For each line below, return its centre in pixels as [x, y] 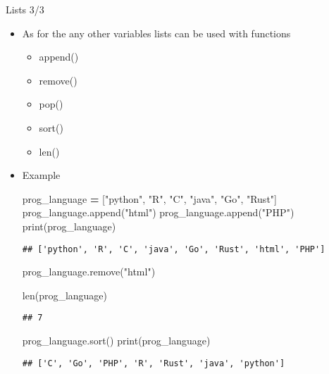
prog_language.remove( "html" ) [89, 272]
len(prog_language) [65, 295]
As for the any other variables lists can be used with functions [156, 33]
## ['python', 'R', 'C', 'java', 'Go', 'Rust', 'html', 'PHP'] [174, 249]
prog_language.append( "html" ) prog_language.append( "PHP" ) [158, 212]
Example [41, 175]
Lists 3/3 [25, 9]
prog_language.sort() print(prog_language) [116, 341]
